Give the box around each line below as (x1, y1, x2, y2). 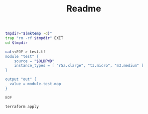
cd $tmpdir (5, 40, 28, 45)
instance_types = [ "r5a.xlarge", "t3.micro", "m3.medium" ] (14, 63, 144, 68)
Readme (66, 3, 101, 14)
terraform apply (5, 104, 39, 109)
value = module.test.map (9, 82, 61, 87)
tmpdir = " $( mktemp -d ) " (5, 31, 52, 36)
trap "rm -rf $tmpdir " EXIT (5, 36, 64, 41)
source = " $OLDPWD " (14, 58, 55, 64)
